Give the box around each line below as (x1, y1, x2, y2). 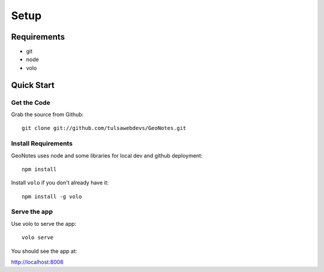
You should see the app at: (11, 247, 77, 255)
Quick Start (11, 80, 55, 90)
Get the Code (11, 98, 50, 107)
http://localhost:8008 (11, 258, 64, 266)
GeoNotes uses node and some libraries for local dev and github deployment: (11, 152, 203, 159)
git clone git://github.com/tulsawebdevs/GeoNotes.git (22, 125, 187, 132)
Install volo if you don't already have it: (11, 179, 109, 186)
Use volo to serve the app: (11, 220, 77, 227)
